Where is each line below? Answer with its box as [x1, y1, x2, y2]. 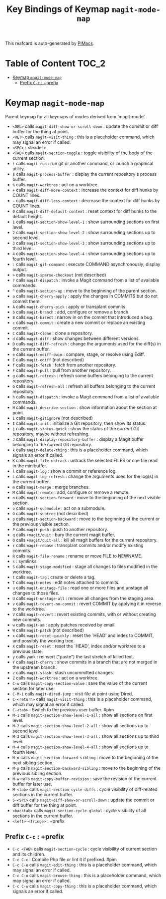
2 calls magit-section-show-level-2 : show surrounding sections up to [12, 230, 156, 236]
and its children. [12, 851, 46, 857]
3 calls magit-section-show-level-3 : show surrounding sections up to [12, 240, 156, 246]
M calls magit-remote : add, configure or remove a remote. [12, 489, 130, 495]
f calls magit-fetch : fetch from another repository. [12, 362, 117, 368]
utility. [12, 166, 25, 172]
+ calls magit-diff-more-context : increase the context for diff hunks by [12, 187, 159, 193]
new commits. [12, 616, 41, 622]
